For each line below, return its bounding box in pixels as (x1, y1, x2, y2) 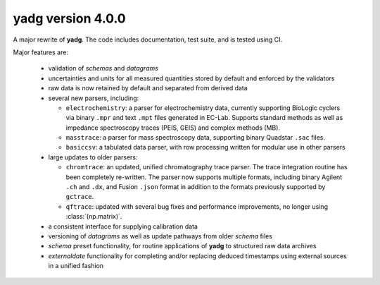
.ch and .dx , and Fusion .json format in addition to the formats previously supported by (65, 183, 326, 191)
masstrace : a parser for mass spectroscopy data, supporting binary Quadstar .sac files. (65, 133, 325, 142)
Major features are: (13, 48, 68, 56)
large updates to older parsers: (48, 152, 138, 162)
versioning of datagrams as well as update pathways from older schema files (48, 231, 272, 240)
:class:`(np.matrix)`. (65, 212, 122, 221)
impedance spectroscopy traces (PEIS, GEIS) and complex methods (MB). (65, 123, 281, 132)
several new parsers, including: (48, 94, 139, 102)
